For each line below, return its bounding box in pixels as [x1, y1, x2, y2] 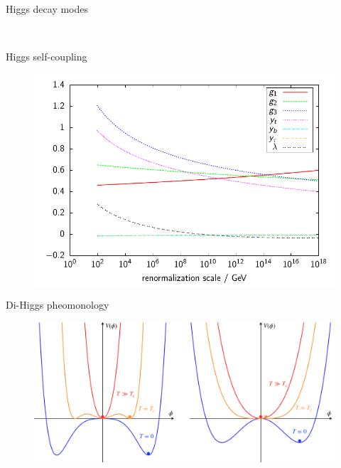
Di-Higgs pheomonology [6, 297, 109, 312]
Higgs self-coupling [6, 49, 87, 64]
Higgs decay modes [6, 1, 89, 16]
